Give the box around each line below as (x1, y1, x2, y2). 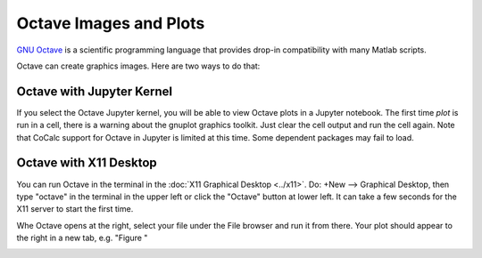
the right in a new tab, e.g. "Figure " (16, 232, 148, 244)
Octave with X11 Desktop (16, 156, 157, 171)
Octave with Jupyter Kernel (16, 84, 173, 99)
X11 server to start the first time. (16, 204, 134, 214)
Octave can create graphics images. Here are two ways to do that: (16, 60, 261, 71)
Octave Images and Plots (16, 13, 205, 33)
